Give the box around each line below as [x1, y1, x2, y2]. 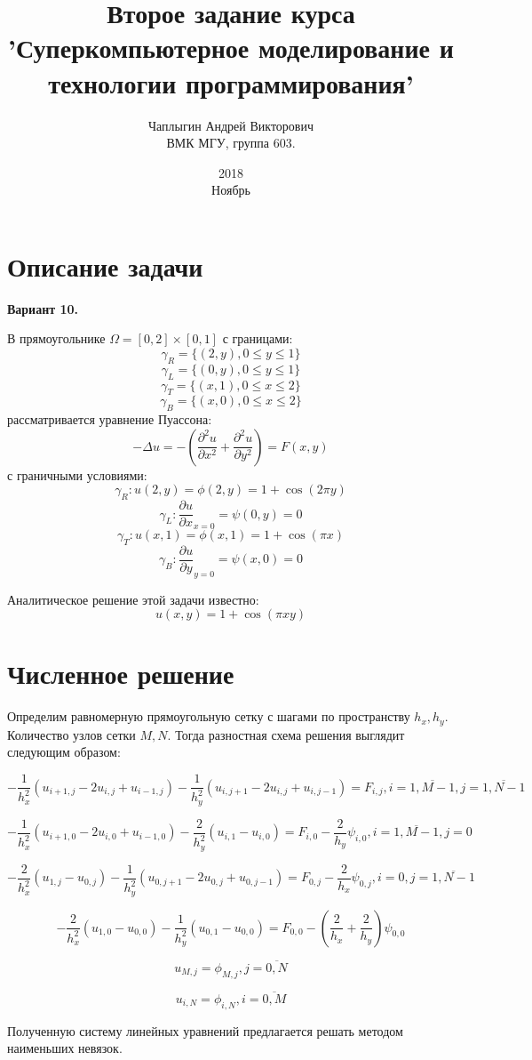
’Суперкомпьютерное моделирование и [8, 29, 454, 66]
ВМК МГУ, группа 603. [166, 133, 296, 152]
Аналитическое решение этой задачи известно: [7, 590, 259, 608]
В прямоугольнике [7, 329, 106, 348]
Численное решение [7, 655, 234, 692]
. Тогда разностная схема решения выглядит [167, 725, 405, 743]
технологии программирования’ [48, 64, 414, 100]
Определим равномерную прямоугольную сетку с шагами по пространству [7, 707, 410, 726]
